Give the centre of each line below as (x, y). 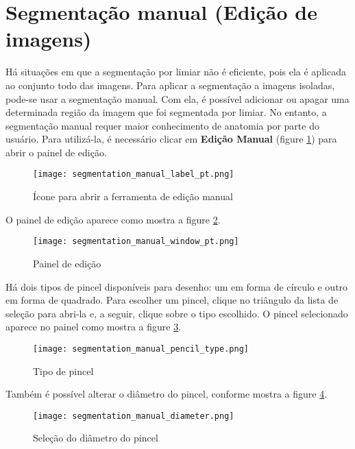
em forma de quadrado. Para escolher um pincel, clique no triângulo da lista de (172, 300)
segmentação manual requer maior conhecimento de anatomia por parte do (162, 125)
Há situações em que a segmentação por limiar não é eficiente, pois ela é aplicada (176, 72)
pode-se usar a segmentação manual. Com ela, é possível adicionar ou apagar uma (177, 98)
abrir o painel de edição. (56, 152)
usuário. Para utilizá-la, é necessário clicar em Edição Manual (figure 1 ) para (171, 139)
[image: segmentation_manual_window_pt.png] (136, 242)
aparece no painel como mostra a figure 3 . (94, 327)
